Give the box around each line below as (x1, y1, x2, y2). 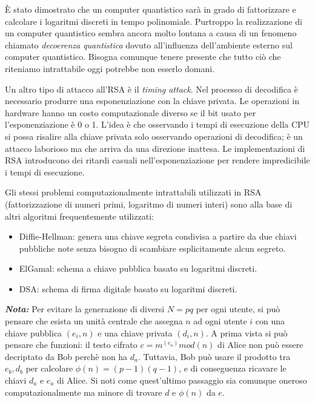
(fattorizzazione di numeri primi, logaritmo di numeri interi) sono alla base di (5, 197, 293, 210)
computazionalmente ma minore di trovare (5, 385, 162, 398)
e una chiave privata (98, 326, 173, 339)
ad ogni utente (193, 315, 247, 327)
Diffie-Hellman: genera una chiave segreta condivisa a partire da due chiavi (19, 230, 297, 243)
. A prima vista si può (205, 326, 288, 339)
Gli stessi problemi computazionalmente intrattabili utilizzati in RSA (5, 186, 262, 198)
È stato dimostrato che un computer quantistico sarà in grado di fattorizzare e (5, 3, 296, 15)
